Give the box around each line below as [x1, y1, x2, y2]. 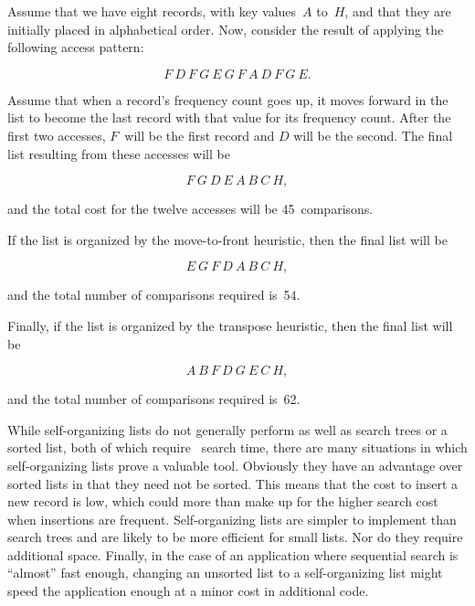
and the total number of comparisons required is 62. [7, 389, 301, 409]
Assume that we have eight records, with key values [7, 2, 297, 20]
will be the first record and [124, 125, 275, 144]
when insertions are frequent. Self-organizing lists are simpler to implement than [7, 509, 457, 528]
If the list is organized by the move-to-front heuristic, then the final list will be [7, 229, 448, 249]
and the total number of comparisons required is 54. [7, 285, 301, 304]
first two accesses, [7, 125, 106, 144]
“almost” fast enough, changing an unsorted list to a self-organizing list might [7, 563, 443, 582]
